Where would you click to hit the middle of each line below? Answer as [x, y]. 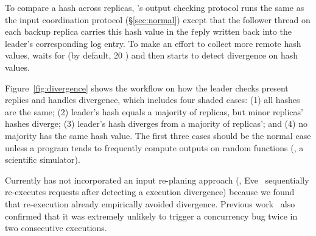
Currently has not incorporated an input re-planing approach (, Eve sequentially [157, 180]
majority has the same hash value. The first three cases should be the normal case [158, 135]
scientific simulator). [43, 159]
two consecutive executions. [56, 228]
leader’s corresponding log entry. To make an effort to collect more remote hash [153, 43]
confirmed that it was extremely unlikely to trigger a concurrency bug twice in [151, 216]
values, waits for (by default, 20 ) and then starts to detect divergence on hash [152, 55]
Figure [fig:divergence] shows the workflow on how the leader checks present [147, 88]
